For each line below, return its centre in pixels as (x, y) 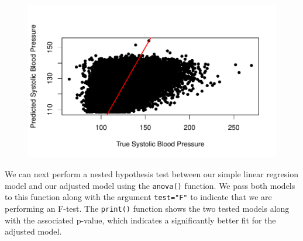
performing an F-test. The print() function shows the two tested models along (147, 208)
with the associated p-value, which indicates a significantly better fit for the (140, 220)
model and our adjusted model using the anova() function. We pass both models (150, 185)
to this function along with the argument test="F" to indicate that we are (138, 197)
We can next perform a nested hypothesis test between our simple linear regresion (151, 174)
